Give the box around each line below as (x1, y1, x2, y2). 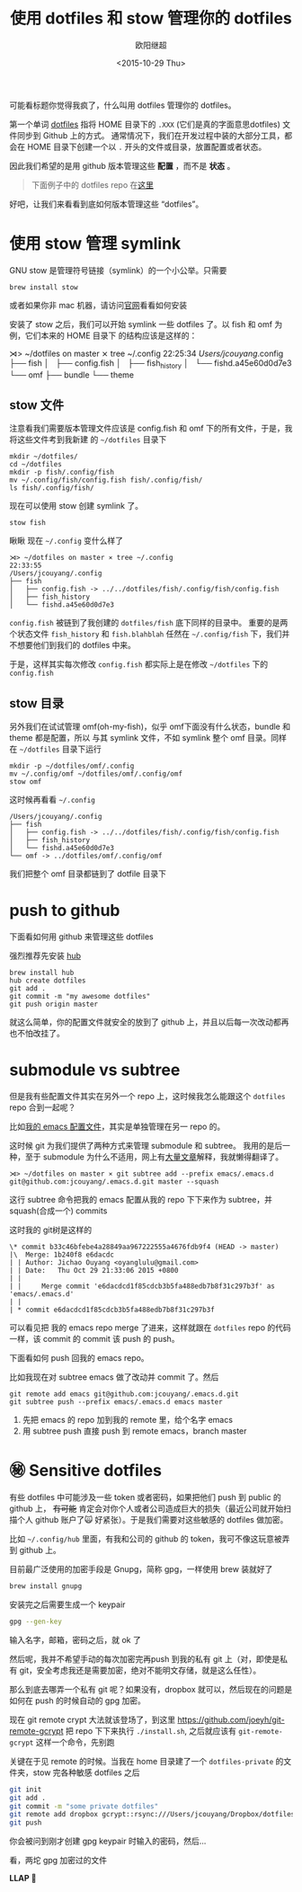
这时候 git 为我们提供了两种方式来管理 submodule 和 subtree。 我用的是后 (9, 1141, 283, 1151)
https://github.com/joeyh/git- (177, 1714, 285, 1725)
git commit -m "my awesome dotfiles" (9, 992, 151, 1001)
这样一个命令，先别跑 (35, 1737, 115, 1747)
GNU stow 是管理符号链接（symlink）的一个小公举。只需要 (9, 264, 227, 275)
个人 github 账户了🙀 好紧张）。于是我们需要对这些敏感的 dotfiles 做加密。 (16, 1514, 289, 1525)
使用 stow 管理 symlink (9, 234, 182, 254)
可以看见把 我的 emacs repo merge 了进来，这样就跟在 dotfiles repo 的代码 (9, 1322, 292, 1333)
